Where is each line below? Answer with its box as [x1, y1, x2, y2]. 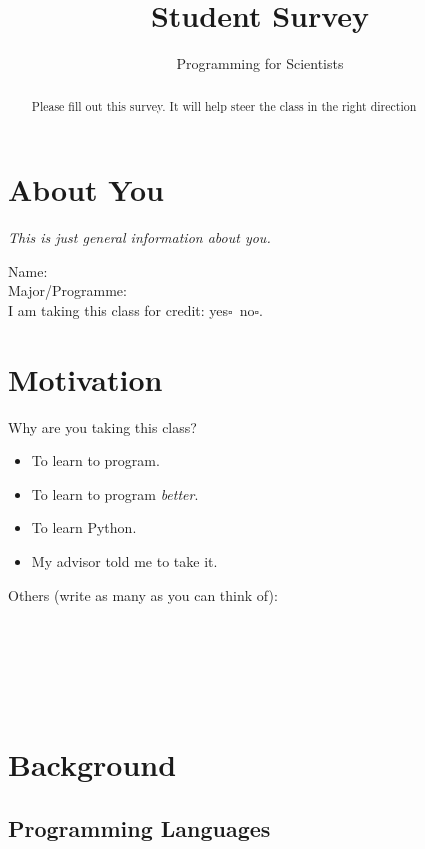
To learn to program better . [31, 483, 199, 504]
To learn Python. [31, 517, 137, 538]
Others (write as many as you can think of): [8, 584, 278, 605]
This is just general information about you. [8, 227, 271, 248]
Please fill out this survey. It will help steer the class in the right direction [31, 97, 417, 114]
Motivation [8, 358, 163, 399]
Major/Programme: [8, 280, 127, 301]
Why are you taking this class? [8, 416, 197, 437]
